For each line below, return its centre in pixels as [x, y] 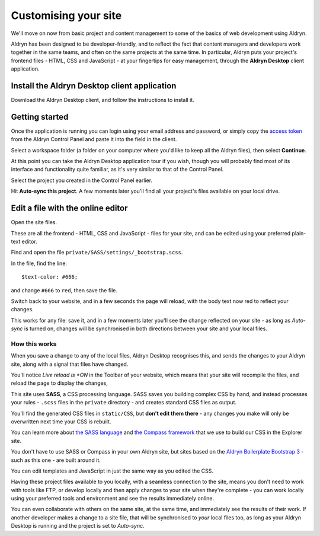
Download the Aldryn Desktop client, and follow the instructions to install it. [103, 100]
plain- [299, 233]
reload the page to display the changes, [59, 383]
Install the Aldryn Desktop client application [94, 86]
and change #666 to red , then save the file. [64, 290]
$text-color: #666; [50, 277]
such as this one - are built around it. [56, 460]
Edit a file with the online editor [69, 208]
